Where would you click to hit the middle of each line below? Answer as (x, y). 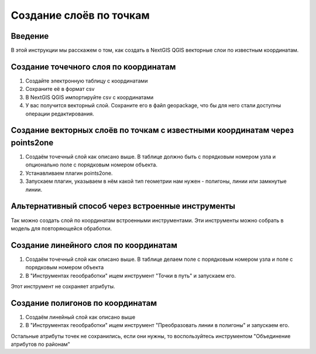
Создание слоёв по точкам (80, 15)
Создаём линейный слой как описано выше (80, 317)
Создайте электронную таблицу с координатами (87, 81)
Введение (30, 36)
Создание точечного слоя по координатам (93, 67)
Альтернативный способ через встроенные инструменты (123, 206)
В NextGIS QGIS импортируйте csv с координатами (90, 97)
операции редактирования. (60, 114)
